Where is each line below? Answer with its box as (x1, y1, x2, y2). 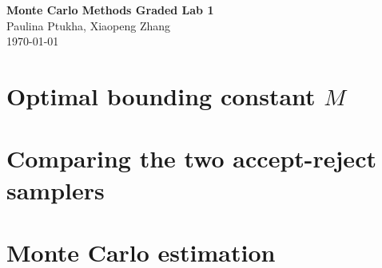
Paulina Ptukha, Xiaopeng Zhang (6, 17, 171, 33)
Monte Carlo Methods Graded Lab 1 (6, 2, 214, 18)
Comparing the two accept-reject (6, 142, 376, 175)
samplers (6, 173, 105, 206)
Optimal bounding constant (6, 79, 316, 112)
